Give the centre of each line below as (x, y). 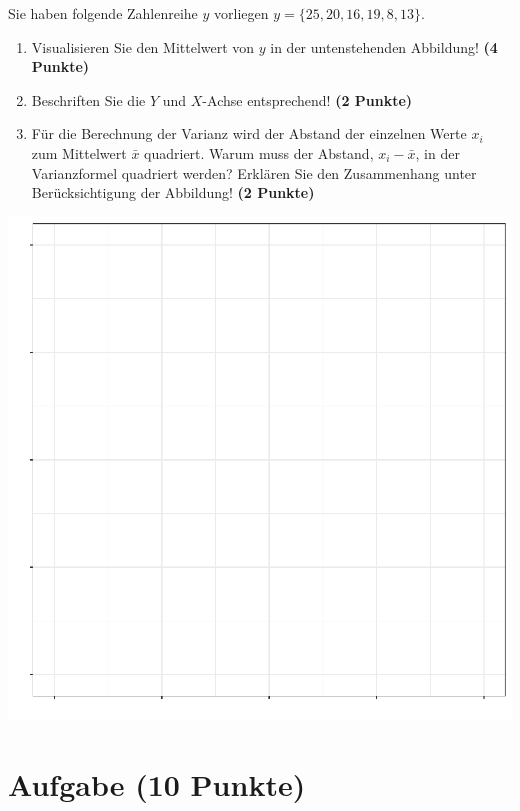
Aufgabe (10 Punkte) (157, 783)
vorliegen (241, 13)
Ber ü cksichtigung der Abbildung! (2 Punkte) (173, 192)
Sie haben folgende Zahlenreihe (103, 13)
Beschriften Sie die (88, 99)
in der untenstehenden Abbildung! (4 (384, 46)
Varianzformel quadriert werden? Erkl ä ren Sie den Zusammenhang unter (254, 172)
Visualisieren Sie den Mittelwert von (143, 46)
